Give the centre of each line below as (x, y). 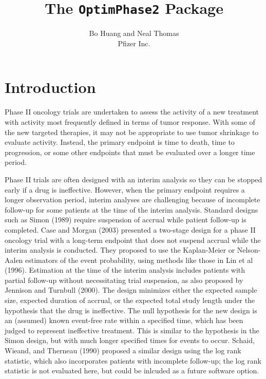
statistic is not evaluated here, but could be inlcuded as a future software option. (132, 371)
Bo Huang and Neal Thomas (134, 33)
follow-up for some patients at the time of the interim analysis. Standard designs (131, 209)
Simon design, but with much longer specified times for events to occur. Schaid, (130, 340)
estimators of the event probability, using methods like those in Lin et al (139, 260)
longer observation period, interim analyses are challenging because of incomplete (132, 200)
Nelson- (249, 250)
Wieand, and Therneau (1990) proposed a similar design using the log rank (123, 350)
